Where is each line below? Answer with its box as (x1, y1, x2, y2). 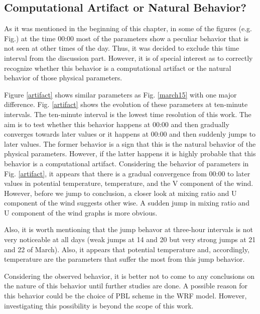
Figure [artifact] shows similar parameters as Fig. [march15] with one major (4, 89, 237, 99)
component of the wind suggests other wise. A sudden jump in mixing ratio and (4, 197, 249, 208)
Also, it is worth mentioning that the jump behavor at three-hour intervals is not (4, 224, 253, 235)
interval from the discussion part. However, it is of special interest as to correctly (4, 52, 253, 63)
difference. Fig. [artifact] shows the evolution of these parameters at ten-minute (4, 99, 248, 110)
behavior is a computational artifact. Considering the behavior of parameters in (4, 158, 249, 168)
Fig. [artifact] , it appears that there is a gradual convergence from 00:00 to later (4, 168, 250, 178)
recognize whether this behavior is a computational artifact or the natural (4, 62, 231, 73)
